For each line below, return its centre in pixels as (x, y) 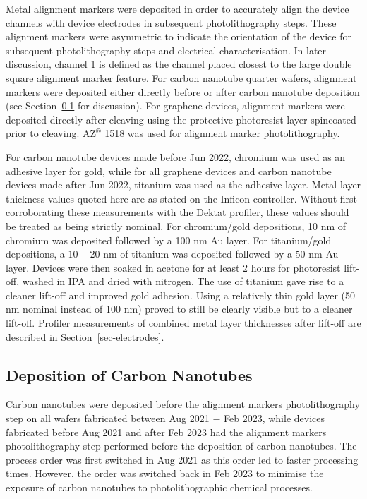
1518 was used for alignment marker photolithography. (222, 133)
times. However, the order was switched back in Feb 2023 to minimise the (165, 473)
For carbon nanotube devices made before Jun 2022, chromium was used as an (176, 156)
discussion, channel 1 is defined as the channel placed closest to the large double (179, 64)
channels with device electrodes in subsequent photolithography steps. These (171, 22)
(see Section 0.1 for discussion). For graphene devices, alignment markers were (175, 106)
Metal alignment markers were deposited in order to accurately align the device (178, 8)
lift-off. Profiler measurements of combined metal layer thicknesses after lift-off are (183, 323)
